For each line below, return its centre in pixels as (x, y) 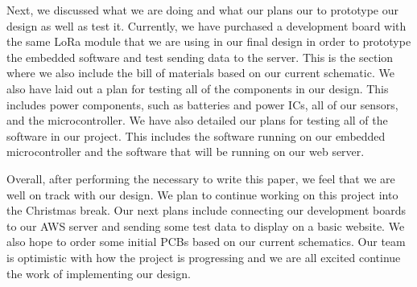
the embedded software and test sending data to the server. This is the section (200, 57)
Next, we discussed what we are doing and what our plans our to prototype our (203, 10)
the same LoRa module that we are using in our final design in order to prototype (209, 41)
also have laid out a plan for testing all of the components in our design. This (198, 88)
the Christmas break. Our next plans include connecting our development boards (206, 210)
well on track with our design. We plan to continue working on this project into (202, 194)
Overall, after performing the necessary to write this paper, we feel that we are (201, 178)
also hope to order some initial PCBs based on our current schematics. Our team (206, 242)
